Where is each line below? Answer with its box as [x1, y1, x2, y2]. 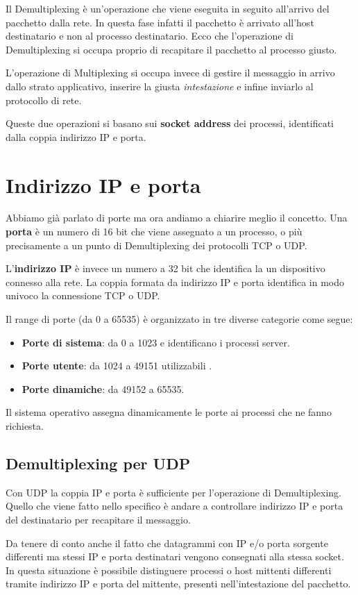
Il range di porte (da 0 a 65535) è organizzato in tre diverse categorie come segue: [6, 312, 353, 326]
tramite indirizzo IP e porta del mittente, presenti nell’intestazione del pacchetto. [6, 576, 351, 591]
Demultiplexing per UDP [6, 452, 191, 474]
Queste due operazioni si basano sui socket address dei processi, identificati [6, 116, 334, 131]
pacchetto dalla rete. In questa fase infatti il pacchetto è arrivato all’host [6, 15, 314, 29]
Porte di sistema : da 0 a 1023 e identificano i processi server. [22, 335, 290, 349]
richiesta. [6, 419, 44, 433]
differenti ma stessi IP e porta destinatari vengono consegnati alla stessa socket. [6, 549, 344, 564]
